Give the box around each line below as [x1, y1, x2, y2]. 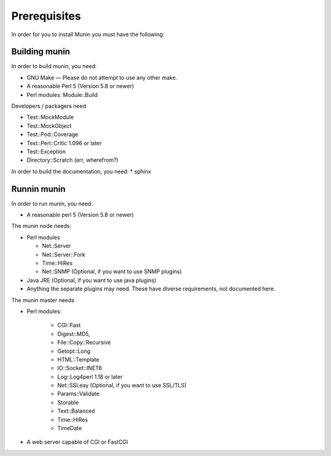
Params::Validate [57, 390, 100, 398]
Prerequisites [11, 9, 82, 23]
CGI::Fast [57, 322, 81, 329]
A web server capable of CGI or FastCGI [26, 438, 128, 446]
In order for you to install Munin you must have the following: [11, 31, 165, 38]
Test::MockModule [26, 113, 74, 121]
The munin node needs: [11, 222, 72, 230]
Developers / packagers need [11, 102, 86, 110]
